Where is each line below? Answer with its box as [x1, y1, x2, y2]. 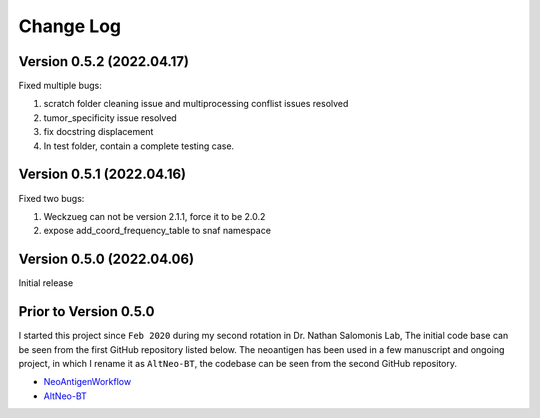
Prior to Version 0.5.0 [18, 303, 155, 320]
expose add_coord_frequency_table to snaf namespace [43, 225, 272, 237]
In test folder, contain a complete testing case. [43, 140, 235, 152]
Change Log [18, 15, 122, 37]
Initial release [18, 277, 74, 289]
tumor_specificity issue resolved [43, 111, 177, 124]
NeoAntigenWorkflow [43, 376, 132, 388]
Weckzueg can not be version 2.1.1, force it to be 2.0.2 [43, 210, 266, 222]
